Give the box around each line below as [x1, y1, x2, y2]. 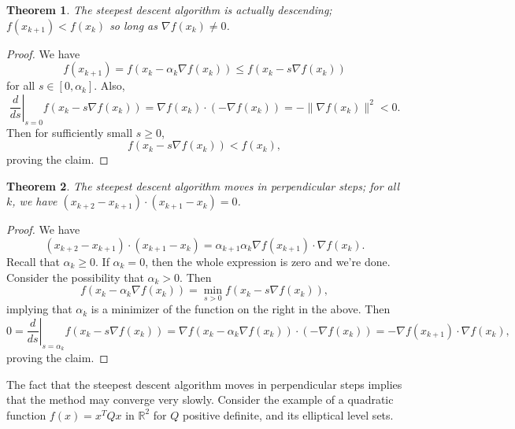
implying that [6, 301, 72, 317]
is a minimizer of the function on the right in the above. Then [91, 301, 391, 317]
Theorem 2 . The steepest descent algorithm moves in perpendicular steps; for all [6, 177, 400, 194]
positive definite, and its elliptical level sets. [182, 406, 394, 423]
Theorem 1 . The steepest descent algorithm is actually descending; [6, 2, 332, 17]
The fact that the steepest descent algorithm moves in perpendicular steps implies [6, 375, 402, 392]
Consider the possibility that [6, 268, 144, 285]
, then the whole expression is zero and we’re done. [145, 253, 391, 269]
